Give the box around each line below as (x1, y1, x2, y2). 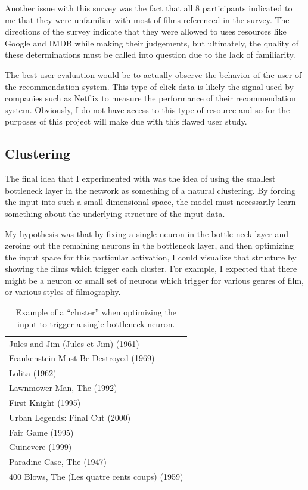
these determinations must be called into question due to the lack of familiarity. (5, 48, 295, 61)
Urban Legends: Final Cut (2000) (9, 411, 131, 423)
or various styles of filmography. (5, 286, 121, 298)
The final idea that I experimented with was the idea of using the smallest (5, 172, 276, 185)
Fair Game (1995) (9, 426, 74, 438)
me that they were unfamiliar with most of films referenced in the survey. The (5, 13, 290, 26)
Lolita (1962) (9, 367, 57, 379)
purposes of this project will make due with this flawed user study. (5, 115, 247, 128)
